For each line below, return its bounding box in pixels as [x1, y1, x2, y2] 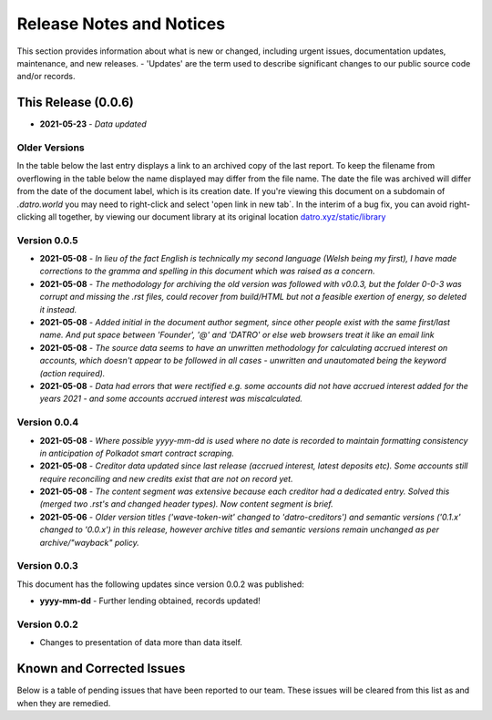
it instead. [39, 303, 77, 314]
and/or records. [16, 71, 76, 82]
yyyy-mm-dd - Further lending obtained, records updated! [39, 595, 261, 606]
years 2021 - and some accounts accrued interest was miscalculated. [39, 393, 303, 405]
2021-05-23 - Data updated [39, 118, 148, 129]
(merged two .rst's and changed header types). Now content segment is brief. [39, 499, 333, 509]
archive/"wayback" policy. [39, 537, 140, 548]
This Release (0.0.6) [16, 95, 134, 110]
